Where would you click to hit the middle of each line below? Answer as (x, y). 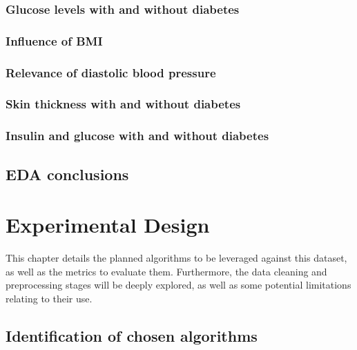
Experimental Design (108, 225)
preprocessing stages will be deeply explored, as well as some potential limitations (178, 285)
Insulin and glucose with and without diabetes (137, 136)
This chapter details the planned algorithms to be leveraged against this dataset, (176, 258)
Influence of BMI (54, 40)
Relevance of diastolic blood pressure (111, 72)
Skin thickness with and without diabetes (123, 104)
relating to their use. (49, 298)
